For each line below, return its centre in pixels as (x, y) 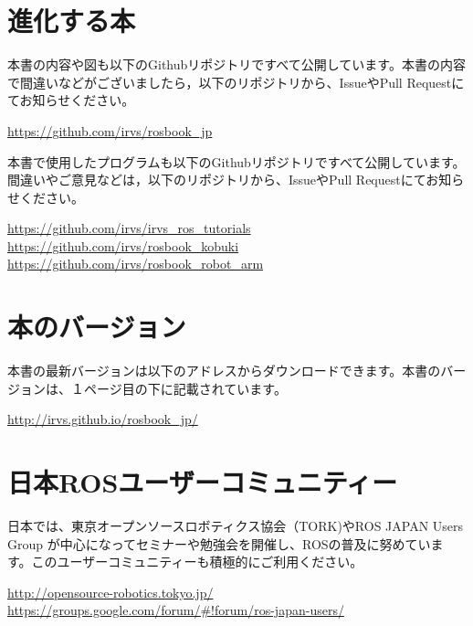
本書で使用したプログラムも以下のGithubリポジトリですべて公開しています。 (236, 161)
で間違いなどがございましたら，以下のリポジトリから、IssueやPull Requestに (236, 82)
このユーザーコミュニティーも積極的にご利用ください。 (197, 562)
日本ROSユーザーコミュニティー (203, 482)
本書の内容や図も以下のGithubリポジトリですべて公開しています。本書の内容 (236, 64)
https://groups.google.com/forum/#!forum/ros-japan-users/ (176, 610)
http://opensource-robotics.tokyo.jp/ (110, 592)
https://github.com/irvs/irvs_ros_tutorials (129, 228)
